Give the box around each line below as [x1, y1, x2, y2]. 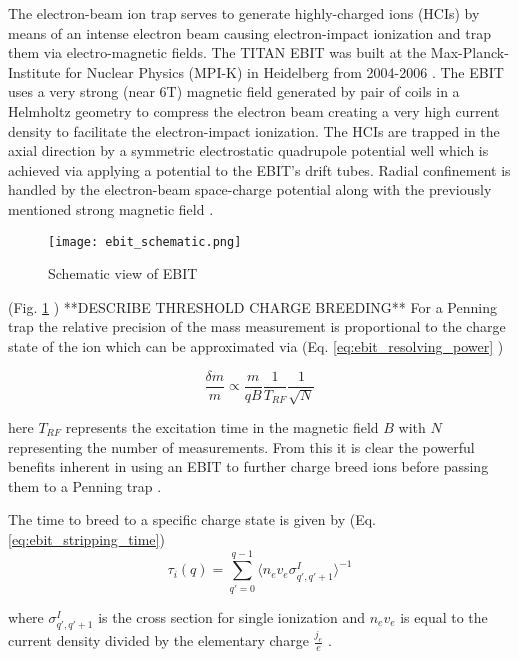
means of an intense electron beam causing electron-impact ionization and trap [8, 22, 491, 43]
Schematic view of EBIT [48, 263, 198, 284]
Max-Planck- [430, 42, 509, 63]
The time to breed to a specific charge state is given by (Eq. [8, 509, 376, 530]
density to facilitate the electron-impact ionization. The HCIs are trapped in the [8, 120, 500, 141]
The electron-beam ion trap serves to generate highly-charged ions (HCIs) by [8, 3, 480, 23]
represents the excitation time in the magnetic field [65, 417, 379, 438]
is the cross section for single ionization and [98, 606, 365, 627]
